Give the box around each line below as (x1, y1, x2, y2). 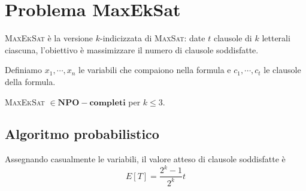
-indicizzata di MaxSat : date (100, 32, 205, 44)
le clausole (263, 63, 301, 76)
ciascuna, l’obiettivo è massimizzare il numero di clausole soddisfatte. (5, 43, 259, 56)
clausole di (213, 32, 252, 44)
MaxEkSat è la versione (5, 32, 93, 44)
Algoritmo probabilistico (5, 125, 159, 143)
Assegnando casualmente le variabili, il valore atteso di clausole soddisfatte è (5, 153, 286, 165)
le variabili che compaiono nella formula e (78, 63, 231, 76)
